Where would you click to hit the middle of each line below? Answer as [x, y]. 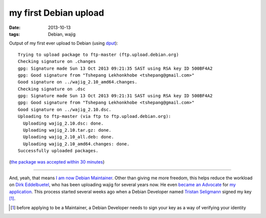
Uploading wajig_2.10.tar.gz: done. [67, 130]
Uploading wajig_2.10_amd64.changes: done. [76, 144]
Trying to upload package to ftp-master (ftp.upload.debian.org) [99, 54]
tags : [15, 34]
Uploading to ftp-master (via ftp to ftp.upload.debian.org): [95, 116]
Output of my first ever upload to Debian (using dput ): [64, 43]
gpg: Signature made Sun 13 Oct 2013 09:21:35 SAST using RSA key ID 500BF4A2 [115, 68]
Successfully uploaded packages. [58, 151]
